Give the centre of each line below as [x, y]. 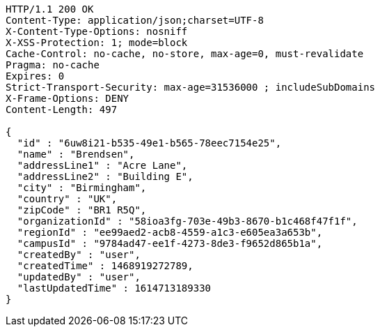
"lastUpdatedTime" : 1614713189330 [114, 288]
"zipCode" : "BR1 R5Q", [82, 210]
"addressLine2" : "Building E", [105, 176]
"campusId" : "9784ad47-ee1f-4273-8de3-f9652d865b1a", [170, 243]
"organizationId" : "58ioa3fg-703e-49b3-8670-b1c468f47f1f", [187, 221]
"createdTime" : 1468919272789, [105, 266]
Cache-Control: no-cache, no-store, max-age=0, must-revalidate [185, 54]
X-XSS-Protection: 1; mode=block [97, 43]
